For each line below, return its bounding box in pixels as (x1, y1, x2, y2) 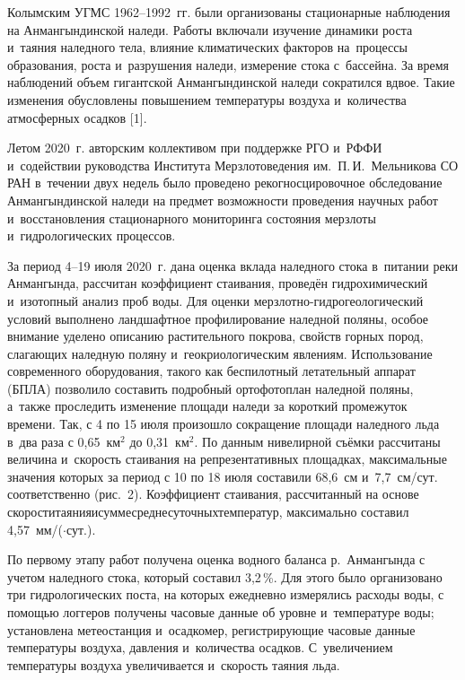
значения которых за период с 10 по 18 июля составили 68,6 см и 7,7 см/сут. (7, 466, 438, 485)
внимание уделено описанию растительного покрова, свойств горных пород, (7, 327, 424, 345)
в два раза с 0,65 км (7, 432, 121, 450)
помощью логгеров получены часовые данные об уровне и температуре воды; (7, 603, 434, 621)
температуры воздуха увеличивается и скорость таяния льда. (7, 655, 340, 674)
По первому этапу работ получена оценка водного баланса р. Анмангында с (7, 550, 426, 569)
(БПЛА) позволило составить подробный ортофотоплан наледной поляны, (7, 379, 414, 397)
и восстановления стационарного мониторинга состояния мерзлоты (7, 208, 376, 227)
